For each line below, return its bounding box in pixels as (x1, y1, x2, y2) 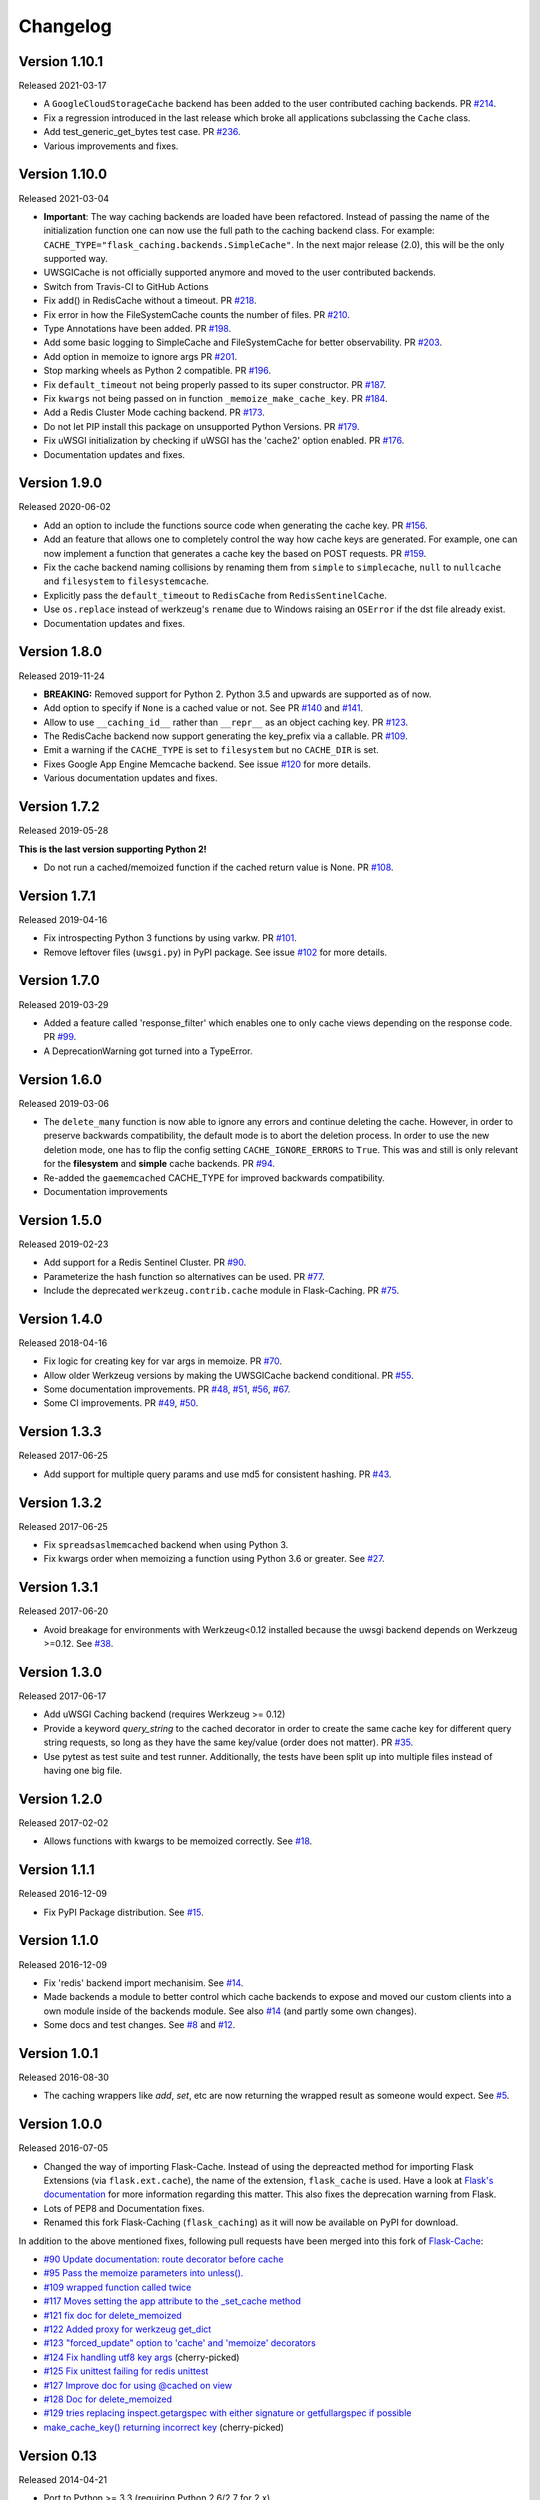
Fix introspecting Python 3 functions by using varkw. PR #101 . (43, 932, 297, 944)
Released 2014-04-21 (18, 2473, 108, 2485)
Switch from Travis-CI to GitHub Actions (43, 280, 209, 292)
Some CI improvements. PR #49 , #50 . (43, 1397, 199, 1409)
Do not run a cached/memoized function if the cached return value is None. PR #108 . (43, 861, 394, 873)
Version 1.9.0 (18, 475, 103, 492)
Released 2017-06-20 (18, 1605, 109, 1617)
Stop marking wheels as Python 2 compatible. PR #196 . (43, 365, 272, 377)
